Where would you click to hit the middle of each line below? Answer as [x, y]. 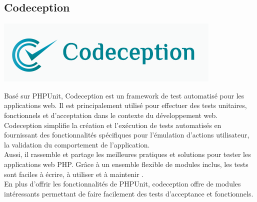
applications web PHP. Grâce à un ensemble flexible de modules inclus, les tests [126, 164]
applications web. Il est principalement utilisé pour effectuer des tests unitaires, [125, 105]
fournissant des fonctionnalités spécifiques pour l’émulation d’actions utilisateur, [127, 135]
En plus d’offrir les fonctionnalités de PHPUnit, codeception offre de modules [122, 184]
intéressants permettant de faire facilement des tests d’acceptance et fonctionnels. [129, 193]
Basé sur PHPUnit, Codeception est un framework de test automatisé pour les [124, 95]
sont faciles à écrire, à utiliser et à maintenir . [74, 174]
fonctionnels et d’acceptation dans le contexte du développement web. [111, 115]
